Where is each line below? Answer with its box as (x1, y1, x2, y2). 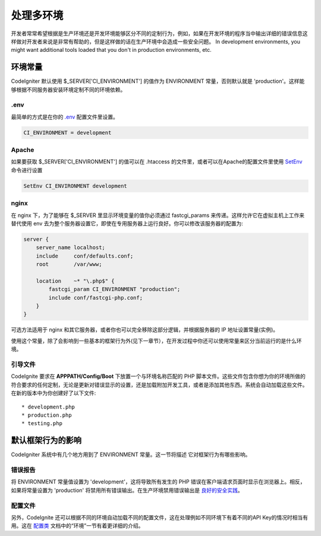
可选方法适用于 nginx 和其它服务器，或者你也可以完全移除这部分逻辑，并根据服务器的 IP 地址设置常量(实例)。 (11, 326, 279, 333)
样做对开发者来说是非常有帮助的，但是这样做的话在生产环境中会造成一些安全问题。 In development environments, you (11, 38, 300, 45)
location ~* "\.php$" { (36, 277, 115, 284)
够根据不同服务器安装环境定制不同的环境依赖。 (11, 86, 126, 93)
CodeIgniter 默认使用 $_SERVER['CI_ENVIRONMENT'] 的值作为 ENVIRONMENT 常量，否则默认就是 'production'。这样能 (11, 78, 305, 85)
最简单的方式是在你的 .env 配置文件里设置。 (11, 113, 119, 120)
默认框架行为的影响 (11, 435, 81, 445)
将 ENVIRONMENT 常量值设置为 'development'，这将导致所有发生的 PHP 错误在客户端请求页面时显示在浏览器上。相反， (11, 478, 306, 485)
